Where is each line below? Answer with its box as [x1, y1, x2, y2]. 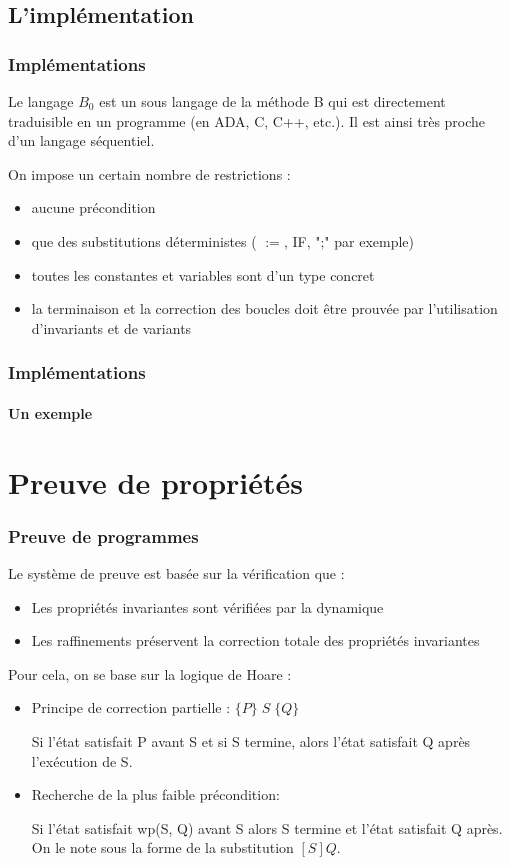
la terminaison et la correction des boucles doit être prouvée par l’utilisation [31, 298, 498, 319]
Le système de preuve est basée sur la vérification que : [8, 562, 345, 583]
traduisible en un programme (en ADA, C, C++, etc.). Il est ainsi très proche [8, 110, 486, 131]
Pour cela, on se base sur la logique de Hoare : [8, 663, 292, 684]
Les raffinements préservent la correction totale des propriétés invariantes [31, 630, 480, 651]
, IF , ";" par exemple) [283, 230, 414, 251]
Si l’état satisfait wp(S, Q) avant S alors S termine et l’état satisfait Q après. [31, 817, 503, 838]
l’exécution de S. [31, 750, 133, 771]
